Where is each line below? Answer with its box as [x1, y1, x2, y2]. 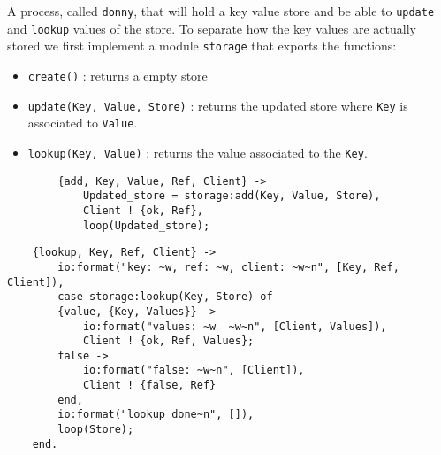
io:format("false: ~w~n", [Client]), [82, 364, 305, 377]
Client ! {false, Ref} [82, 379, 217, 392]
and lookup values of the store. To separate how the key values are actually [7, 19, 416, 37]
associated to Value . [27, 113, 138, 132]
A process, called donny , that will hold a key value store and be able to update [7, 2, 435, 19]
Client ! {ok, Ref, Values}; [82, 335, 255, 348]
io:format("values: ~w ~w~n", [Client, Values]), [82, 320, 387, 333]
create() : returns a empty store [27, 66, 208, 84]
